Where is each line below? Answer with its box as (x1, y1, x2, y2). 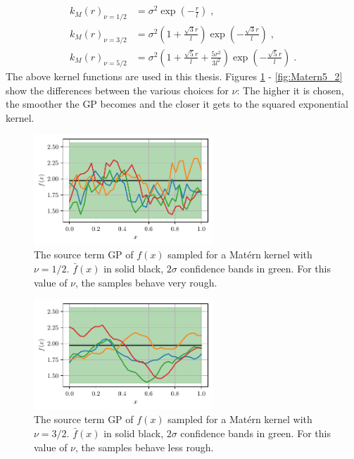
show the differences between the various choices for (6, 82, 229, 97)
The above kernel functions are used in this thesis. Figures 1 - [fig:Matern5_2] (6, 68, 343, 83)
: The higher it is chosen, (236, 82, 344, 97)
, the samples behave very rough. (75, 275, 217, 289)
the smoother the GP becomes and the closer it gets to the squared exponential (6, 96, 348, 111)
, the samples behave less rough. (75, 439, 214, 454)
